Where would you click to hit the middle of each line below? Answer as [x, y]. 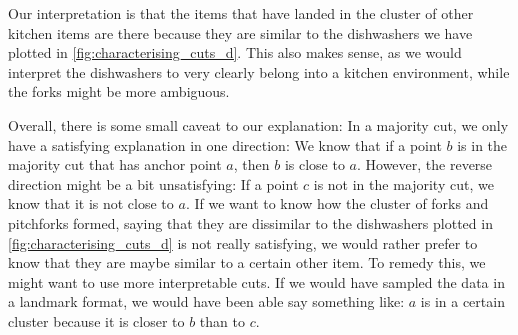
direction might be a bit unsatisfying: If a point [153, 183]
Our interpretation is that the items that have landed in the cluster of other [241, 13]
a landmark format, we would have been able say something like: [206, 301]
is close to [314, 164]
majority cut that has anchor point [115, 164]
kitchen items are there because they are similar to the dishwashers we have [240, 32]
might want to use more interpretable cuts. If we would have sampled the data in [256, 281]
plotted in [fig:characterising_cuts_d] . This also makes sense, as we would [235, 52]
